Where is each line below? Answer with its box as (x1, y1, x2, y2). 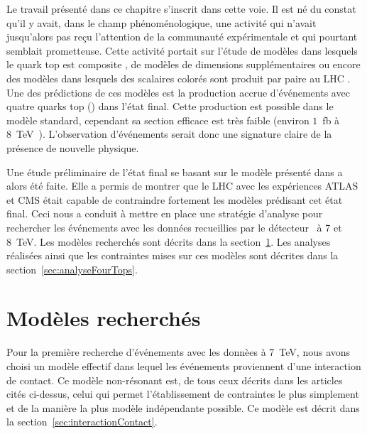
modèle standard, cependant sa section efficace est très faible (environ (6, 112, 310, 127)
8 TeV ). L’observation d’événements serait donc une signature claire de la (6, 126, 332, 141)
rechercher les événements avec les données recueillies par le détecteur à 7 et (6, 219, 342, 234)
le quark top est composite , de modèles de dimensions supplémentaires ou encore (6, 57, 361, 72)
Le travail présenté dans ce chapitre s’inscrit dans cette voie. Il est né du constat (6, 1, 356, 16)
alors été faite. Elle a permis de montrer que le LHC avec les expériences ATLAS (6, 178, 358, 193)
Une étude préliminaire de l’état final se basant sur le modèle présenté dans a (6, 164, 343, 179)
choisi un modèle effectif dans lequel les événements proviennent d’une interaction (6, 359, 361, 373)
